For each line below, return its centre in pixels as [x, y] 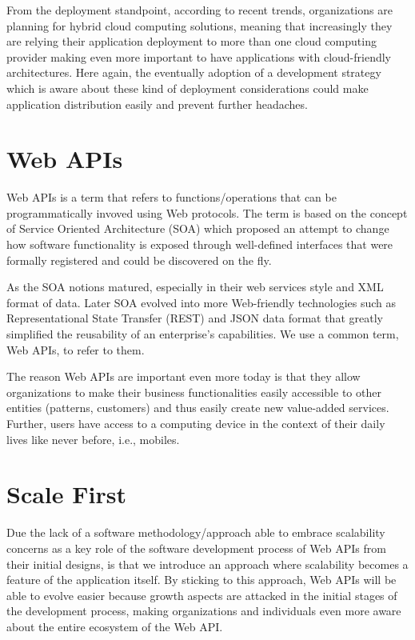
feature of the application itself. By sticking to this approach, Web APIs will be [202, 580]
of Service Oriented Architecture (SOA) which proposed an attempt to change [198, 228]
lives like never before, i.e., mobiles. [93, 439]
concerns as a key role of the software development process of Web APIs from [196, 548]
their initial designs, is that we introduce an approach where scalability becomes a [207, 564]
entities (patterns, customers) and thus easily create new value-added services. [198, 408]
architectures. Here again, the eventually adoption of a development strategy [194, 72]
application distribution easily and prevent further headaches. [157, 104]
